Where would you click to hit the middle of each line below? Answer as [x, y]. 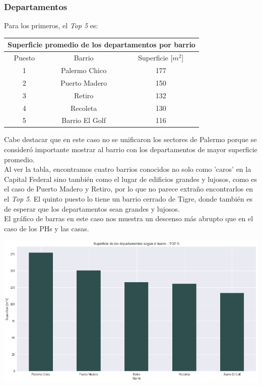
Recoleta [84, 108]
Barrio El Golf [84, 120]
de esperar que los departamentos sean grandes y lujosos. [92, 208]
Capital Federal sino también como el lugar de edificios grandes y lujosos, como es [131, 179]
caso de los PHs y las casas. [47, 228]
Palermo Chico [84, 70]
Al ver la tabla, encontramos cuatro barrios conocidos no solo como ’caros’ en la [128, 169]
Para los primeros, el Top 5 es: [51, 25]
